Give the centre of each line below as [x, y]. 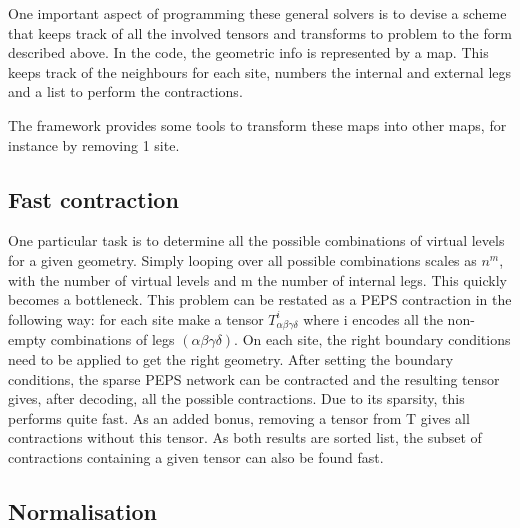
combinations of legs [112, 339]
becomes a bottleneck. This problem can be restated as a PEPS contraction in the [260, 299]
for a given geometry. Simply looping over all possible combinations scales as [242, 259]
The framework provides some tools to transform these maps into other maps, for [257, 124]
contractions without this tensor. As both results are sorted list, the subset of [245, 437]
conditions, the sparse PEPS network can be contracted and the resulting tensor [254, 378]
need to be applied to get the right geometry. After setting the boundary [231, 359]
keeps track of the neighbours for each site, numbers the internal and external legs [260, 71]
